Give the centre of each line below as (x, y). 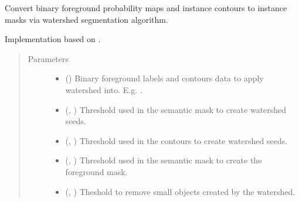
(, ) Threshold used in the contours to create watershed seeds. (176, 140)
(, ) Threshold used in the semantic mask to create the (164, 160)
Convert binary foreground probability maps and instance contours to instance (146, 8)
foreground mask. (96, 171)
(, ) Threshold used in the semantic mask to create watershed (176, 109)
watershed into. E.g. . (104, 89)
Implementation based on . (53, 39)
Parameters (48, 58)
